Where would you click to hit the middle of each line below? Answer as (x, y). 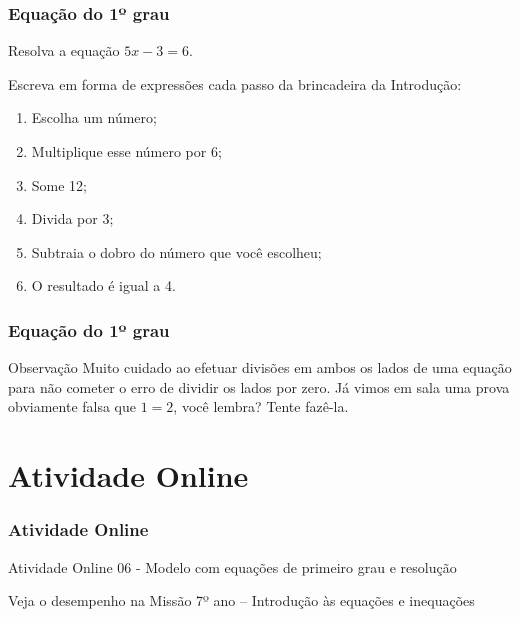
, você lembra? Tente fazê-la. (261, 406)
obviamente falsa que (72, 406)
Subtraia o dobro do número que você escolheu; (176, 251)
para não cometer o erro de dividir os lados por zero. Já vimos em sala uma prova (259, 386)
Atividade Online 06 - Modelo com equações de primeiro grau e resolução (232, 566)
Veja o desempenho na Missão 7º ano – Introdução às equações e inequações (241, 600)
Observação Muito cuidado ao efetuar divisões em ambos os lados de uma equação (260, 367)
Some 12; (59, 184)
